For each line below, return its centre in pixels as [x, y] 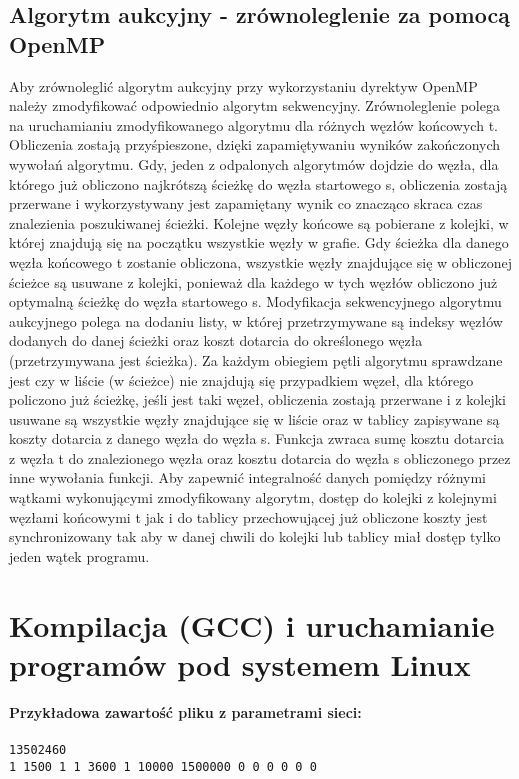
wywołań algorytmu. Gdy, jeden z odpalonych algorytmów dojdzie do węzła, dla [254, 163]
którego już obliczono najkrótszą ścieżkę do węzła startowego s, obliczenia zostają [258, 183]
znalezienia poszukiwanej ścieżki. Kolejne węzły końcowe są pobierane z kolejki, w [259, 222]
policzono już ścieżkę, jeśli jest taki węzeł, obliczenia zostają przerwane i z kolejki [257, 399]
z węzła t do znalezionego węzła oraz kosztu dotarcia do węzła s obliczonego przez [260, 457]
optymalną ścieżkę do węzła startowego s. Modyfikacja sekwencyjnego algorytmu [255, 301]
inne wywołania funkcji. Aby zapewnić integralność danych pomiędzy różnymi [247, 477]
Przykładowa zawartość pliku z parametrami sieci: [185, 711]
